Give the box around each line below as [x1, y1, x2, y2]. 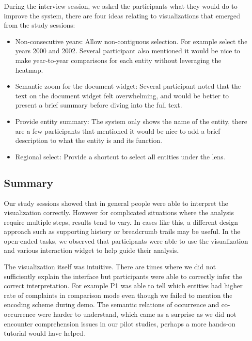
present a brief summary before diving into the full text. [15, 100, 182, 110]
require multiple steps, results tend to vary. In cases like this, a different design [4, 217, 238, 227]
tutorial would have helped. [4, 328, 85, 338]
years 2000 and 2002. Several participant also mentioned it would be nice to [15, 46, 240, 56]
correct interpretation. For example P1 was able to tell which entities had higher [4, 280, 243, 291]
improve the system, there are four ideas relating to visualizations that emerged [4, 10, 240, 20]
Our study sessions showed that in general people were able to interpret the [4, 198, 228, 208]
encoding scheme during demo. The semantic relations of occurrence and [4, 299, 220, 310]
